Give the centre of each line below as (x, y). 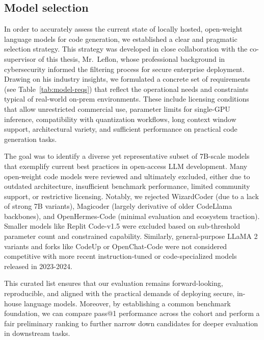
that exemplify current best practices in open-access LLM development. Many (126, 166)
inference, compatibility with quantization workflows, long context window (120, 119)
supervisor (20, 58)
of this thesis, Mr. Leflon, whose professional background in (132, 58)
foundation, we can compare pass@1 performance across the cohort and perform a (132, 313)
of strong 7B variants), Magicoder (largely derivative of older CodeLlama (118, 206)
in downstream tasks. (37, 333)
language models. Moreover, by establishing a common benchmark (127, 303)
